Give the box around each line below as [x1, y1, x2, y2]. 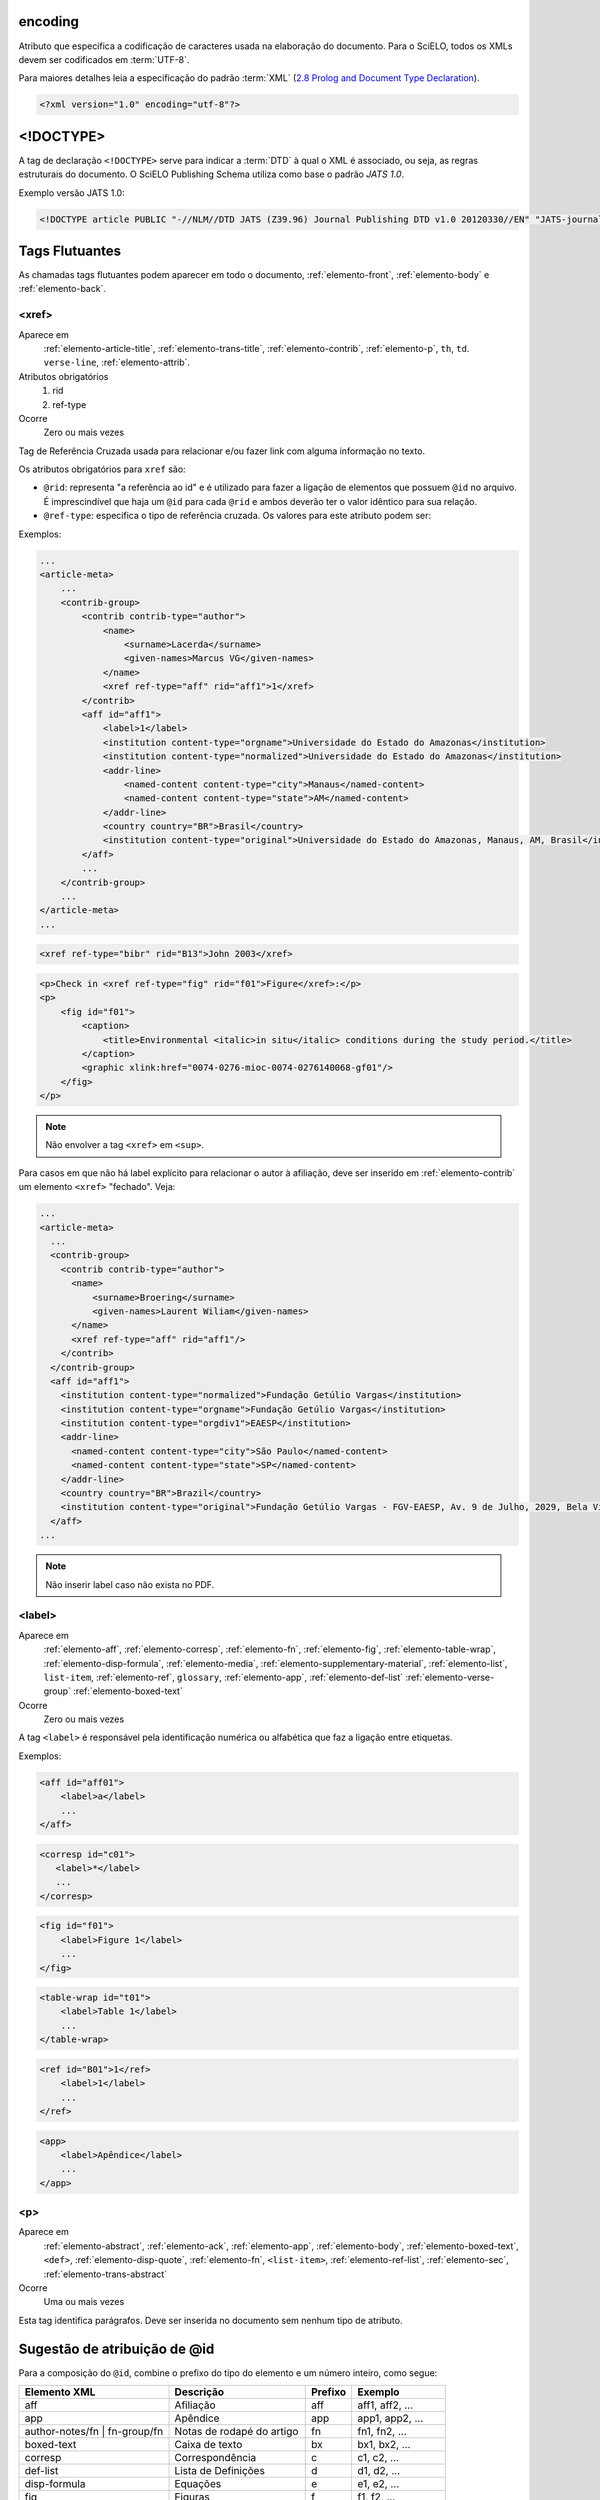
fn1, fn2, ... [357, 2425, 407, 2439]
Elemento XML [24, 2385, 96, 2399]
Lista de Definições [174, 2464, 265, 2478]
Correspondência [174, 2451, 257, 2465]
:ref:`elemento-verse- [405, 1671, 495, 1683]
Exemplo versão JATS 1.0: [18, 186, 125, 199]
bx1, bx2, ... [357, 2438, 411, 2452]
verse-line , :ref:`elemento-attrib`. [43, 356, 190, 369]
